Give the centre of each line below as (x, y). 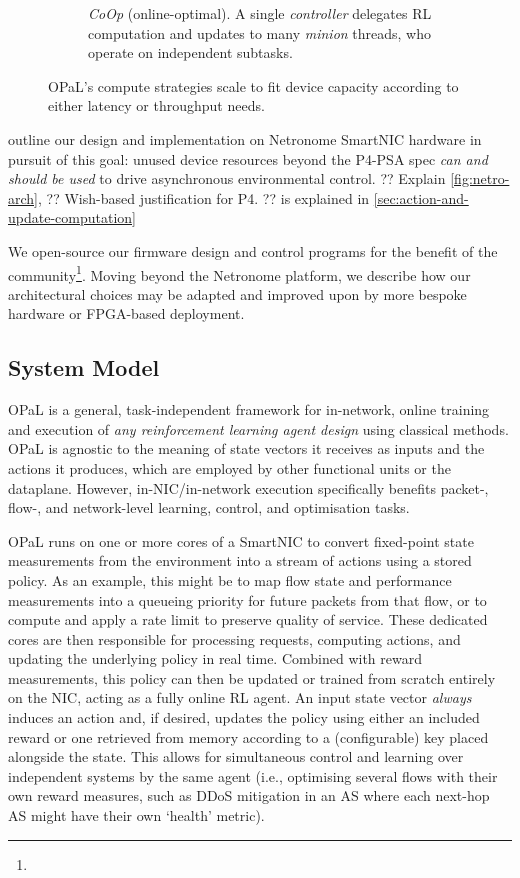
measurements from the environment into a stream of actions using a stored (240, 560)
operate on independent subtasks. (190, 52)
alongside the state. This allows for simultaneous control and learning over (236, 756)
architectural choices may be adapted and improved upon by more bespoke (237, 293)
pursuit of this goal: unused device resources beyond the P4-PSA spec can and (248, 158)
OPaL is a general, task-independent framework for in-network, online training (249, 409)
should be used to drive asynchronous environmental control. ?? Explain (227, 178)
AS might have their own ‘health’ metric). (136, 815)
